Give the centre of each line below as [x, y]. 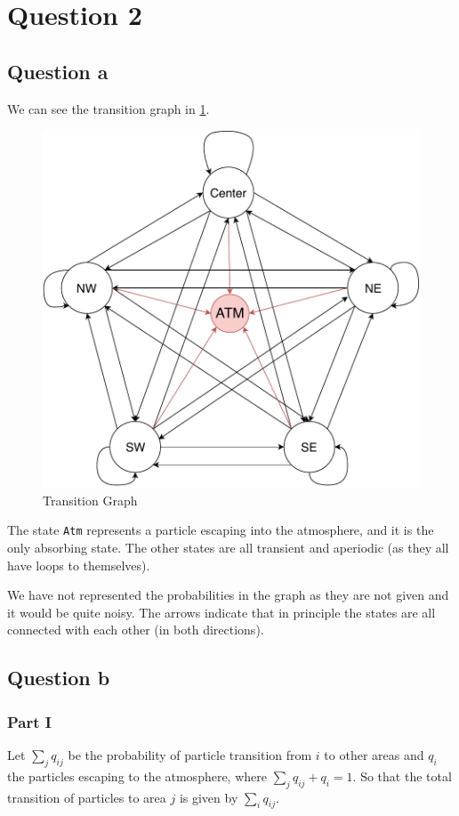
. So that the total [402, 776]
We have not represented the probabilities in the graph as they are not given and [228, 595]
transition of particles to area [87, 797]
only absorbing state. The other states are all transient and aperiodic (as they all [228, 547]
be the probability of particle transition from [190, 754]
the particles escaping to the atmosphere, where [137, 776]
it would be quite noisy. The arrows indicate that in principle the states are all [221, 612]
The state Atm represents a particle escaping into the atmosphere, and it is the [221, 530]
